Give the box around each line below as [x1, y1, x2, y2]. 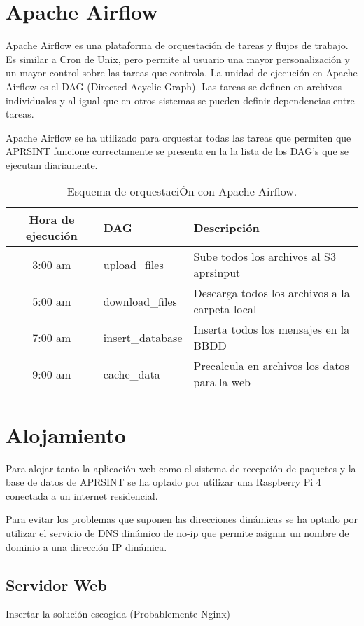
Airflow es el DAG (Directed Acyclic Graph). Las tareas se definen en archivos [6, 79, 342, 93]
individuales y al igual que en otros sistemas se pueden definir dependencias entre [6, 93, 355, 107]
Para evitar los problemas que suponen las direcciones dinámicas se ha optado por [6, 512, 358, 526]
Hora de [29, 211, 75, 228]
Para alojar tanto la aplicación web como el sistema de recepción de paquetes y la [6, 461, 356, 475]
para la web [193, 374, 251, 390]
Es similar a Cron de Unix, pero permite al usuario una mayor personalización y [6, 51, 350, 66]
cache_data [103, 365, 160, 382]
